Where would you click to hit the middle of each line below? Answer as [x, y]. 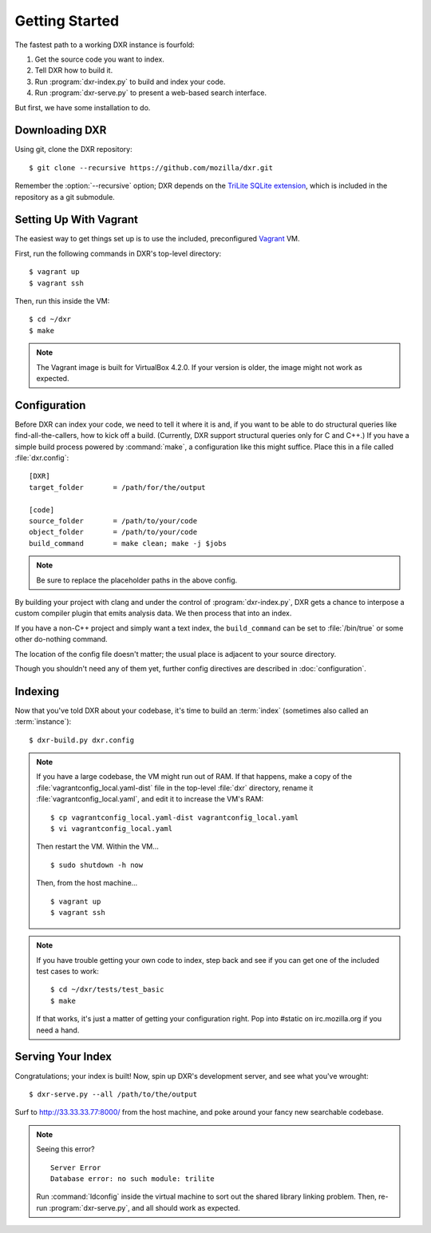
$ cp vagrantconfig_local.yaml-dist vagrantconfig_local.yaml [175, 817]
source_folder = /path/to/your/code [113, 521]
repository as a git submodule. [65, 197]
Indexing [37, 691]
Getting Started [67, 21]
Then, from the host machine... [87, 883]
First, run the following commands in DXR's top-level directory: [118, 253]
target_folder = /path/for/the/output [118, 487]
